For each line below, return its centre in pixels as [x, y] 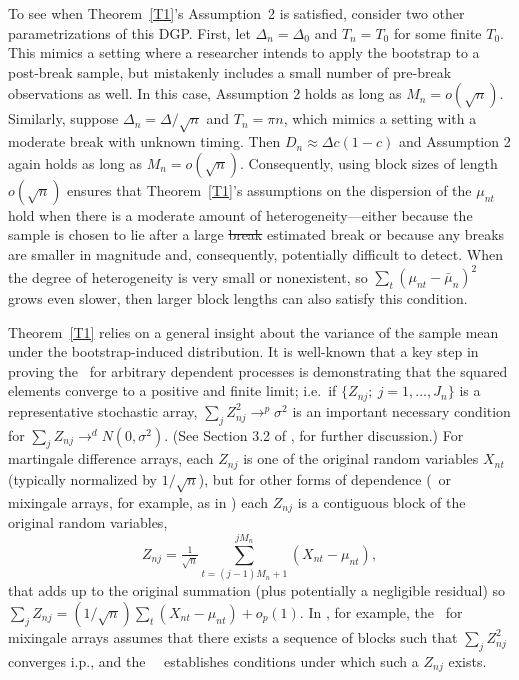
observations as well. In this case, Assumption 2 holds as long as [205, 93]
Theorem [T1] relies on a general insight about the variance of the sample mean [253, 331]
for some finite [437, 32]
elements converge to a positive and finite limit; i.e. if [172, 390]
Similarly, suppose [63, 118]
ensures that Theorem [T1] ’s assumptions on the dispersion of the [269, 189]
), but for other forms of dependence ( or [325, 478]
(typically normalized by [83, 478]
